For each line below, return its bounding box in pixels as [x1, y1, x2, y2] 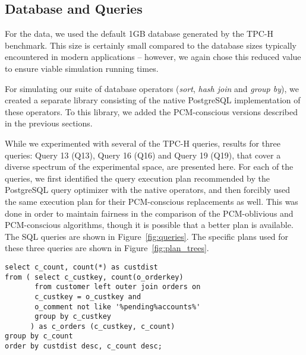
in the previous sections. [5, 117, 93, 129]
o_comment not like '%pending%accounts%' [34, 302, 201, 311]
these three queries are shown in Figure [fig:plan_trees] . [5, 242, 209, 254]
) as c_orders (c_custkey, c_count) [30, 322, 175, 331]
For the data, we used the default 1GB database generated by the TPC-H [5, 27, 274, 40]
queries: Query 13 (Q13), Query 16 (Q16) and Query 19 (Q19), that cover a [5, 148, 281, 161]
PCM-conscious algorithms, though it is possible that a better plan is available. [5, 218, 294, 231]
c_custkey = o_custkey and [34, 292, 141, 301]
